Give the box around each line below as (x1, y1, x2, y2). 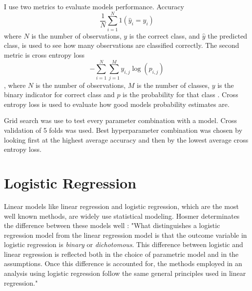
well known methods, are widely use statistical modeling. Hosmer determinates (4, 210, 240, 221)
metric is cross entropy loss (4, 49, 84, 60)
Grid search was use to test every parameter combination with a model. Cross (4, 115, 237, 125)
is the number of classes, (137, 80, 210, 90)
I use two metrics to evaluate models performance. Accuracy (4, 1, 184, 11)
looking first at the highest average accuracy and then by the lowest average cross (4, 134, 249, 145)
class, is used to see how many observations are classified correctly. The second (4, 40, 239, 50)
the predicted (208, 30, 248, 41)
